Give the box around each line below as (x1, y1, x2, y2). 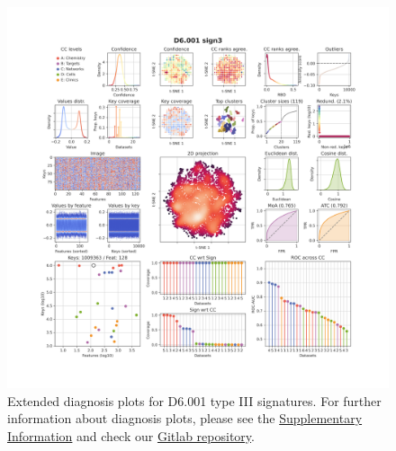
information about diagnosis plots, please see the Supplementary (7, 409, 363, 428)
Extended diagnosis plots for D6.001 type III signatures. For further (7, 391, 382, 410)
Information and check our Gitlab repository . (7, 426, 255, 445)
